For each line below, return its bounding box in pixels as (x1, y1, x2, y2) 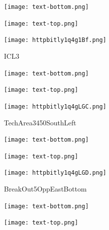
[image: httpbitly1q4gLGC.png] (4, 103, 107, 110)
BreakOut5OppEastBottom (4, 184, 87, 194)
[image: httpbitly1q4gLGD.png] (4, 169, 107, 177)
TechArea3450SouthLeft (4, 117, 76, 127)
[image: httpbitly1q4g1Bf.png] (4, 37, 107, 44)
